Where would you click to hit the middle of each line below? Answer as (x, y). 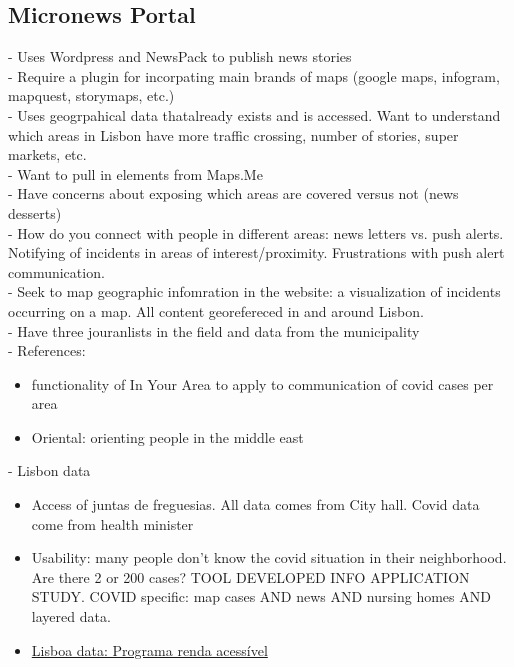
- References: (47, 350)
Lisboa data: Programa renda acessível (149, 649)
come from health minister (112, 523)
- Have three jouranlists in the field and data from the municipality (214, 330)
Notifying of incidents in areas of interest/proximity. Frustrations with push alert (256, 252)
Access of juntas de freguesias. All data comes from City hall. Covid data (255, 504)
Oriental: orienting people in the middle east (167, 436)
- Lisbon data (49, 470)
